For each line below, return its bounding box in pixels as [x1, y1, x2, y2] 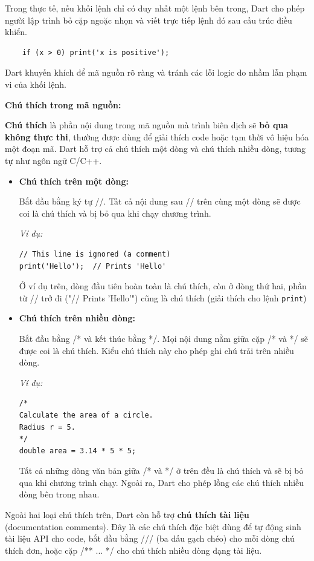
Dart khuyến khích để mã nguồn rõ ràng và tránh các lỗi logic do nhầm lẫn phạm [5, 66, 307, 79]
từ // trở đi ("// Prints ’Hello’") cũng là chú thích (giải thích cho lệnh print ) [19, 291, 307, 304]
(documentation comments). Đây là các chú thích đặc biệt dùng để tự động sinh [5, 520, 301, 533]
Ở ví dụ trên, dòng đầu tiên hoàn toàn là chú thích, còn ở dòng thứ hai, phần [19, 280, 307, 292]
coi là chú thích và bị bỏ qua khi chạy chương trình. [19, 206, 211, 219]
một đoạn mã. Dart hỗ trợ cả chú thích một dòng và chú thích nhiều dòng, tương [5, 142, 306, 155]
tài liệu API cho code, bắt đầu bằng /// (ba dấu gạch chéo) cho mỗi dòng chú [5, 532, 295, 545]
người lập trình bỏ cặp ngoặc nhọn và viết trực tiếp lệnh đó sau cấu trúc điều [5, 13, 292, 26]
